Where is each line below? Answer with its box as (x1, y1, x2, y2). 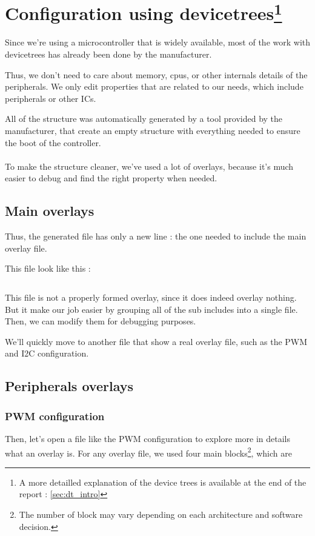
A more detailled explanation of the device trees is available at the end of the (19, 475, 307, 488)
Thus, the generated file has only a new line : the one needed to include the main (5, 230, 307, 243)
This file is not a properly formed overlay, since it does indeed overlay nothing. (5, 290, 297, 303)
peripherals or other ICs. (5, 92, 96, 104)
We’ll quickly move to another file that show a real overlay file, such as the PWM (5, 335, 308, 347)
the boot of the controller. (5, 136, 101, 149)
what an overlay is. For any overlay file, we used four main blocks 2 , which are (5, 444, 292, 459)
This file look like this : (5, 262, 91, 275)
